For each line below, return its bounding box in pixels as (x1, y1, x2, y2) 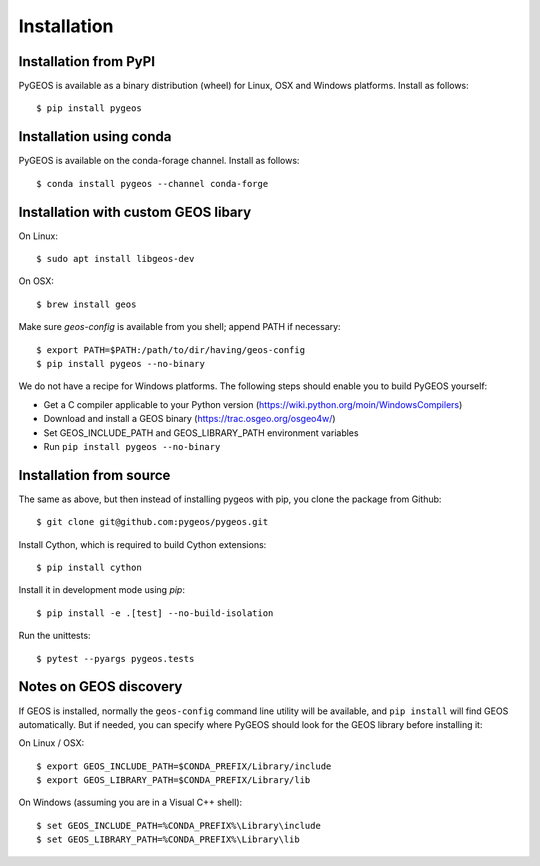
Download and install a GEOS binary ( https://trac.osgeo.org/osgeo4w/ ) (43, 413, 336, 425)
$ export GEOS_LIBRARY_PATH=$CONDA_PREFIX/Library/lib (36, 775, 311, 786)
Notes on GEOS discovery (18, 678, 183, 695)
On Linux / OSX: (18, 737, 85, 749)
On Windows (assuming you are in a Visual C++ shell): (18, 796, 243, 809)
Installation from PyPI (18, 53, 155, 70)
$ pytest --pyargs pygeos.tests (36, 653, 195, 664)
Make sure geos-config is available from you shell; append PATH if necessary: (18, 321, 341, 333)
